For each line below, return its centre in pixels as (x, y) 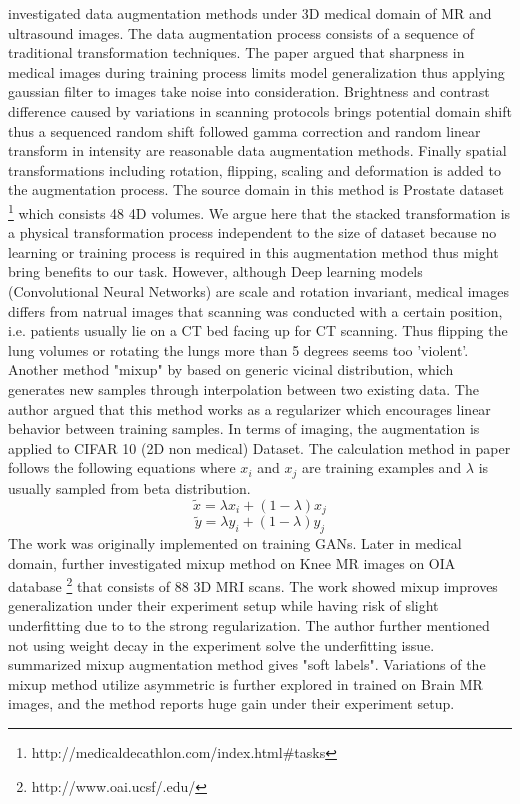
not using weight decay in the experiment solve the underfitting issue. (221, 644)
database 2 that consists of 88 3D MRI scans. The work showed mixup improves (253, 584)
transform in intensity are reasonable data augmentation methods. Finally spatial (257, 150)
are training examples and (381, 467)
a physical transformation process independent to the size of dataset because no (252, 232)
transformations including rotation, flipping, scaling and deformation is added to (254, 169)
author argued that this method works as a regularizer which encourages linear (249, 408)
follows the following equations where (122, 467)
